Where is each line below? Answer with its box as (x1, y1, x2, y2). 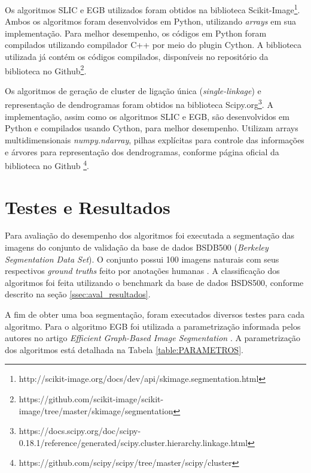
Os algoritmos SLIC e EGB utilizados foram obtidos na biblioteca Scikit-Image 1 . (5, 2, 300, 16)
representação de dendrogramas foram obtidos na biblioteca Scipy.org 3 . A (5, 97, 273, 111)
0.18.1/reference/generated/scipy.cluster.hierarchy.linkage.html (19, 436, 248, 448)
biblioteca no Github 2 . (5, 62, 87, 77)
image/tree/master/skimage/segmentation (19, 404, 173, 417)
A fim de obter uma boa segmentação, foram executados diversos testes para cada (5, 308, 305, 321)
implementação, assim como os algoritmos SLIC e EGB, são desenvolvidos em (5, 110, 289, 122)
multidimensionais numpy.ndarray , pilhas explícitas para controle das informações (5, 133, 304, 146)
